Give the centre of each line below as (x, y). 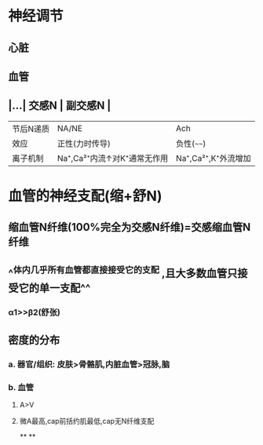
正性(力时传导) (84, 144)
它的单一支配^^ (55, 288)
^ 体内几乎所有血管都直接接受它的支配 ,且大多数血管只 (123, 272)
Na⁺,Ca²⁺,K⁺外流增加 (213, 158)
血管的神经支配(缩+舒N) (85, 196)
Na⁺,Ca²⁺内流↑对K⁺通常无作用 (113, 158)
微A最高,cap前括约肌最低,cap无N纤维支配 (87, 421)
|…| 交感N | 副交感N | (60, 106)
